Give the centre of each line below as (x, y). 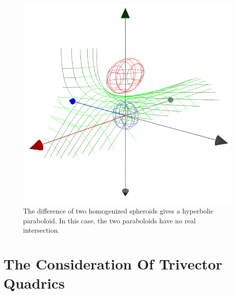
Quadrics (34, 283)
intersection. (41, 230)
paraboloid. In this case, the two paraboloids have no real (109, 220)
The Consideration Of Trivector (113, 264)
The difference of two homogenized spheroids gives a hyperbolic (118, 211)
